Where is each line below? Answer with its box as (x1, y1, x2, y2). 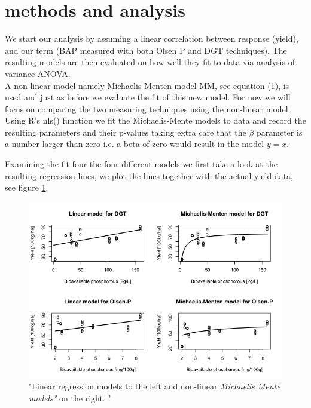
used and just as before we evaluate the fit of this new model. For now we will (5, 91, 291, 103)
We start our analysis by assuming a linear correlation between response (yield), (5, 32, 298, 45)
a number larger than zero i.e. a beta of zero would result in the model (5, 137, 264, 150)
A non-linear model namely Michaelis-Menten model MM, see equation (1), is (5, 79, 289, 91)
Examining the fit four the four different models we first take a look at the (5, 158, 278, 170)
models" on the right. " (29, 391, 111, 404)
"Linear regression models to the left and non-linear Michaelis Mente (29, 380, 280, 392)
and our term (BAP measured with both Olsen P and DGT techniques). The (5, 44, 287, 56)
